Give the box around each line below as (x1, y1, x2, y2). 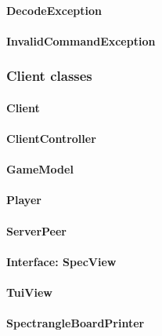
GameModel (6, 161, 74, 177)
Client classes (6, 66, 92, 86)
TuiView (6, 283, 52, 300)
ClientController (6, 130, 96, 146)
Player (6, 192, 41, 208)
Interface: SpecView (6, 253, 117, 269)
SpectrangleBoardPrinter (6, 315, 145, 331)
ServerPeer (6, 222, 67, 239)
